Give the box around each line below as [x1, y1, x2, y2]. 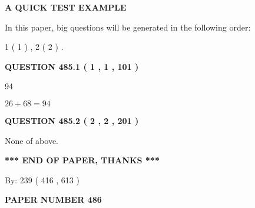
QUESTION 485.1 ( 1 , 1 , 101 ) [5, 60, 139, 72]
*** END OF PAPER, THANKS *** [5, 154, 160, 166]
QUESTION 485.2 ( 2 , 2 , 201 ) [5, 114, 139, 126]
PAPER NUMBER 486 [5, 193, 102, 206]
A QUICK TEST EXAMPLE [5, 1, 127, 13]
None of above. [5, 134, 58, 146]
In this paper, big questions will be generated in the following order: [5, 21, 251, 33]
